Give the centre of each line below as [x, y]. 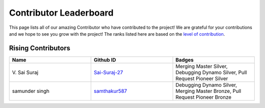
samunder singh [31, 91]
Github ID [105, 60]
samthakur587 [110, 91]
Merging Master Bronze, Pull [208, 91]
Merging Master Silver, [201, 66]
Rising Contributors [40, 48]
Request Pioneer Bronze [203, 97]
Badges [185, 60]
